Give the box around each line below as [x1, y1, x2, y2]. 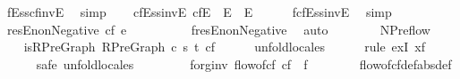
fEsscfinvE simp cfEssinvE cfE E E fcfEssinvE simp [6, 3, 392, 20]
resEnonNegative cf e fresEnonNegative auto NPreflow [6, 20, 430, 38]
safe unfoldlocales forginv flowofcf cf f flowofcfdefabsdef [36, 54, 452, 73]
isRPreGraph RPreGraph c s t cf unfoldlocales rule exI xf [23, 37, 425, 56]
